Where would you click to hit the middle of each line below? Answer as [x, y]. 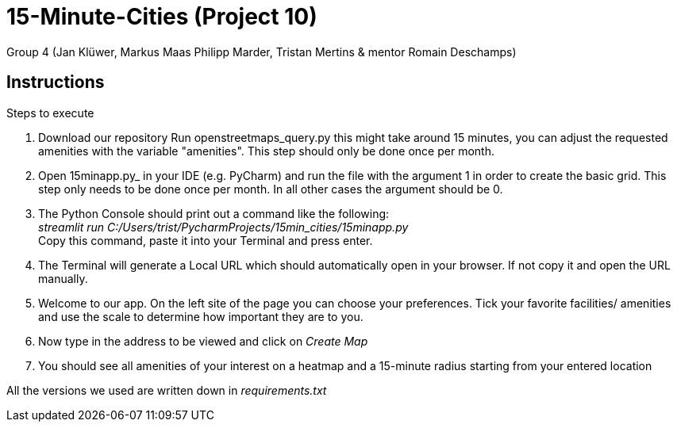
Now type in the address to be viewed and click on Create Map [203, 341]
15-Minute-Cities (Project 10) [162, 17]
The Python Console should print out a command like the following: [214, 213]
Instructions [56, 82]
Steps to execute [50, 113]
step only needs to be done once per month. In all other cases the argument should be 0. [271, 189]
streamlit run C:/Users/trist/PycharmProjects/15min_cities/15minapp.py [223, 227]
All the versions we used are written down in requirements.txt [167, 390]
